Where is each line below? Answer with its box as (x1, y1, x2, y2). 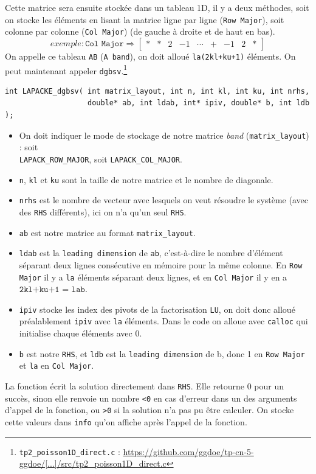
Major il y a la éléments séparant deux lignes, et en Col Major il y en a (19, 270, 287, 283)
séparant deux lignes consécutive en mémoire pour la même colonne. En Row (19, 258, 303, 271)
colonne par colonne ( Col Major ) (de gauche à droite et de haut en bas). (5, 25, 275, 38)
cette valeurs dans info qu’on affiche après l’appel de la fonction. (5, 415, 247, 428)
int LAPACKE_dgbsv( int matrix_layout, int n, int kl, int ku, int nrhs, (5, 86, 310, 96)
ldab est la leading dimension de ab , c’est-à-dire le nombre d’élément (19, 246, 283, 259)
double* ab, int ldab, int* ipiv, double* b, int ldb (88, 99, 310, 108)
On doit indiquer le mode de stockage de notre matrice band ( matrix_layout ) (19, 128, 309, 141)
